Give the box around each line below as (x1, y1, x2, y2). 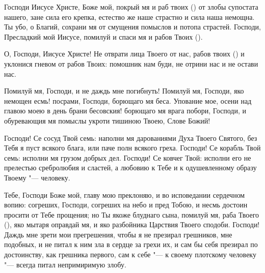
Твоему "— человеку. (4, 172, 70, 183)
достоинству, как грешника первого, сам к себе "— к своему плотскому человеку (4, 249, 256, 260)
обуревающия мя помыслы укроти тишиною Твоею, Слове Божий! (4, 115, 210, 126)
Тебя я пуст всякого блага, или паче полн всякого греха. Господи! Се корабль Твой (4, 142, 261, 153)
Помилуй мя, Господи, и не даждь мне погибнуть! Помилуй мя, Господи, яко (4, 85, 244, 96)
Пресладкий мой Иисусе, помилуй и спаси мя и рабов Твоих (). (4, 31, 203, 42)
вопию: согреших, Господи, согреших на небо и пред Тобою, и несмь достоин (4, 199, 248, 210)
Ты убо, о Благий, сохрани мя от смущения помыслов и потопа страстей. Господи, (4, 21, 261, 32)
